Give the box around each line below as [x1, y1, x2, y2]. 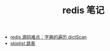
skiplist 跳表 [10, 40, 36, 46]
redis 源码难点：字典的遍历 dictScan [10, 34, 87, 40]
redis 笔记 [62, 5, 105, 16]
